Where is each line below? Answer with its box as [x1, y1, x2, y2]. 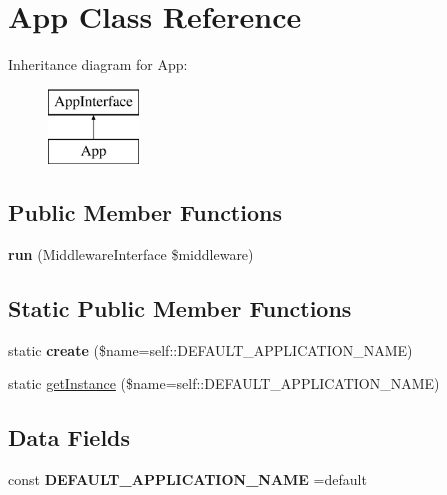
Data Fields [8, 422, 131, 453]
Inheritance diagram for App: [8, 54, 188, 75]
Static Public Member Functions [8, 293, 352, 324]
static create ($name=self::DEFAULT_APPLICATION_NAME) [8, 339, 413, 360]
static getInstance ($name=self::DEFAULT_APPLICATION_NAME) [8, 373, 440, 394]
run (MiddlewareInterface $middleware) [8, 244, 254, 265]
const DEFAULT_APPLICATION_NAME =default [8, 469, 367, 490]
